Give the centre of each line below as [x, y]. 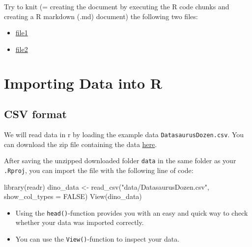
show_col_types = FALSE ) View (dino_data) [73, 196]
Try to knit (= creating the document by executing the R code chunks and [117, 6]
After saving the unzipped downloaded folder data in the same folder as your [120, 161]
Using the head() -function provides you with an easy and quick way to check [132, 212]
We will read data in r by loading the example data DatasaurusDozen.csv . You [124, 134]
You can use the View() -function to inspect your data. [98, 238]
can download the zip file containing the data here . [81, 144]
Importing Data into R [83, 83]
